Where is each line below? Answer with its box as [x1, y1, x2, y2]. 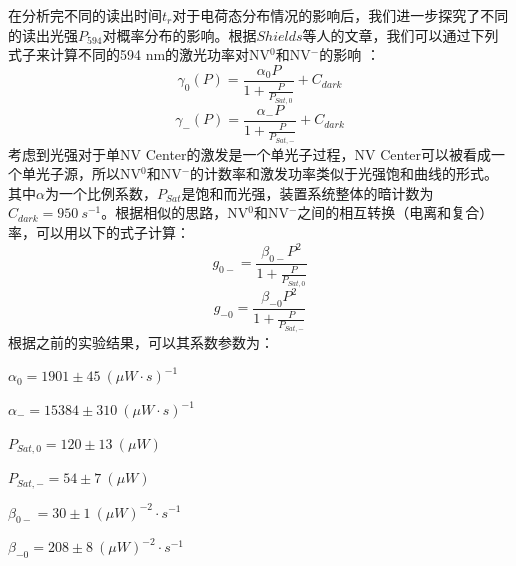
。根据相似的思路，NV [101, 202, 249, 223]
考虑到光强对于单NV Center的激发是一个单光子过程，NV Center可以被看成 [8, 143, 492, 164]
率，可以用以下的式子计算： [8, 221, 190, 242]
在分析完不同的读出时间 [8, 5, 162, 25]
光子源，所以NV [35, 163, 141, 184]
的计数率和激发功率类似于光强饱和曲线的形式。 [190, 163, 499, 184]
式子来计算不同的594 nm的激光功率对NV [8, 44, 271, 65]
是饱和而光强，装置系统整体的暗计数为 [181, 182, 434, 203]
